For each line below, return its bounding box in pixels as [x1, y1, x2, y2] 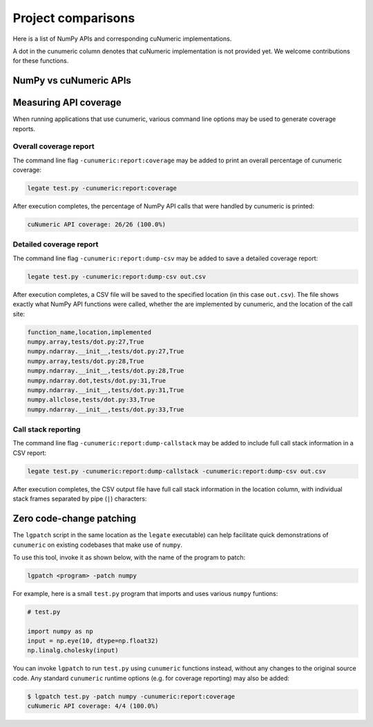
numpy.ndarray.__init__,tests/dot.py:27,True [27, 347, 184, 356]
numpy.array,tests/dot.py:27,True [27, 338, 144, 345]
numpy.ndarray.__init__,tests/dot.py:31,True [27, 386, 184, 394]
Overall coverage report [12, 142, 95, 151]
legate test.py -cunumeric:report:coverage [27, 184, 178, 193]
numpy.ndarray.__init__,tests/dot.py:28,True [27, 367, 184, 375]
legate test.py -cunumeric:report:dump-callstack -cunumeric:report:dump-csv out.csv [27, 467, 326, 475]
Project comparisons [12, 10, 135, 26]
